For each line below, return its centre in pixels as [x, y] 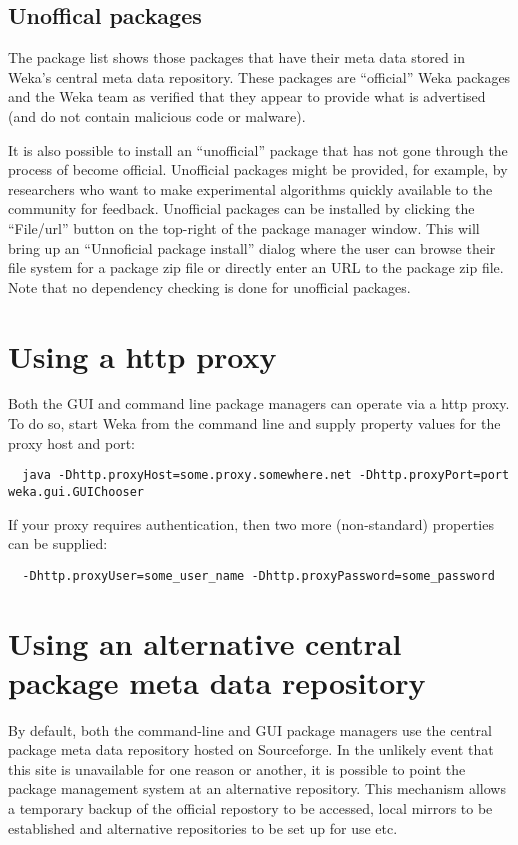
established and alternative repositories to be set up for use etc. [203, 827]
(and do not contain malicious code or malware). [157, 115]
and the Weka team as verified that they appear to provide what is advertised [247, 96]
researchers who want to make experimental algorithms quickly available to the [250, 188]
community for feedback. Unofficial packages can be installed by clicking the [241, 208]
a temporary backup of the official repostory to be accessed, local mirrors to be [250, 808]
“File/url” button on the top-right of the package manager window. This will [244, 227]
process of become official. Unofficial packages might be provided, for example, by [258, 169]
